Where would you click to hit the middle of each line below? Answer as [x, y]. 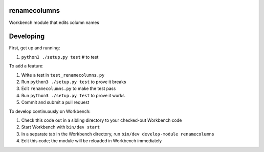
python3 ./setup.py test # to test [60, 57]
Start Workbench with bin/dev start [61, 127]
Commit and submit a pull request [55, 102]
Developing [27, 36]
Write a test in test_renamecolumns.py [63, 75]
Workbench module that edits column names [54, 22]
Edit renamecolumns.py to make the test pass [68, 88]
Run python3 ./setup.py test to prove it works [73, 95]
